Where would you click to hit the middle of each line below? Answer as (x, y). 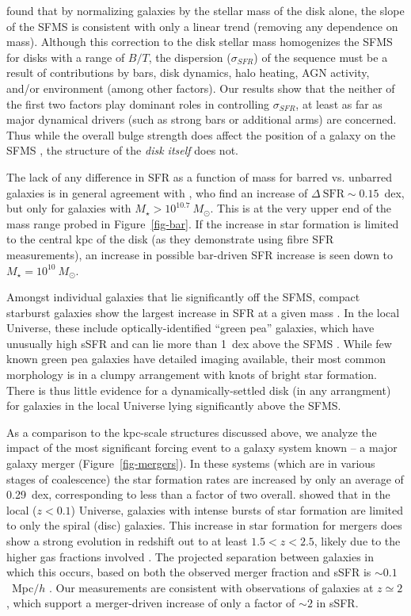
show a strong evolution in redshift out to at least (127, 541)
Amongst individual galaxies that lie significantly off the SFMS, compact (183, 297)
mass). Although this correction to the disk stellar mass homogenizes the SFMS (200, 42)
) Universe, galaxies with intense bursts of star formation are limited (237, 509)
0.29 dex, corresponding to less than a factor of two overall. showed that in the (198, 494)
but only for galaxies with (69, 208)
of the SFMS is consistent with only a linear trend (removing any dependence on (202, 26)
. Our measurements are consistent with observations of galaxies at (211, 587)
